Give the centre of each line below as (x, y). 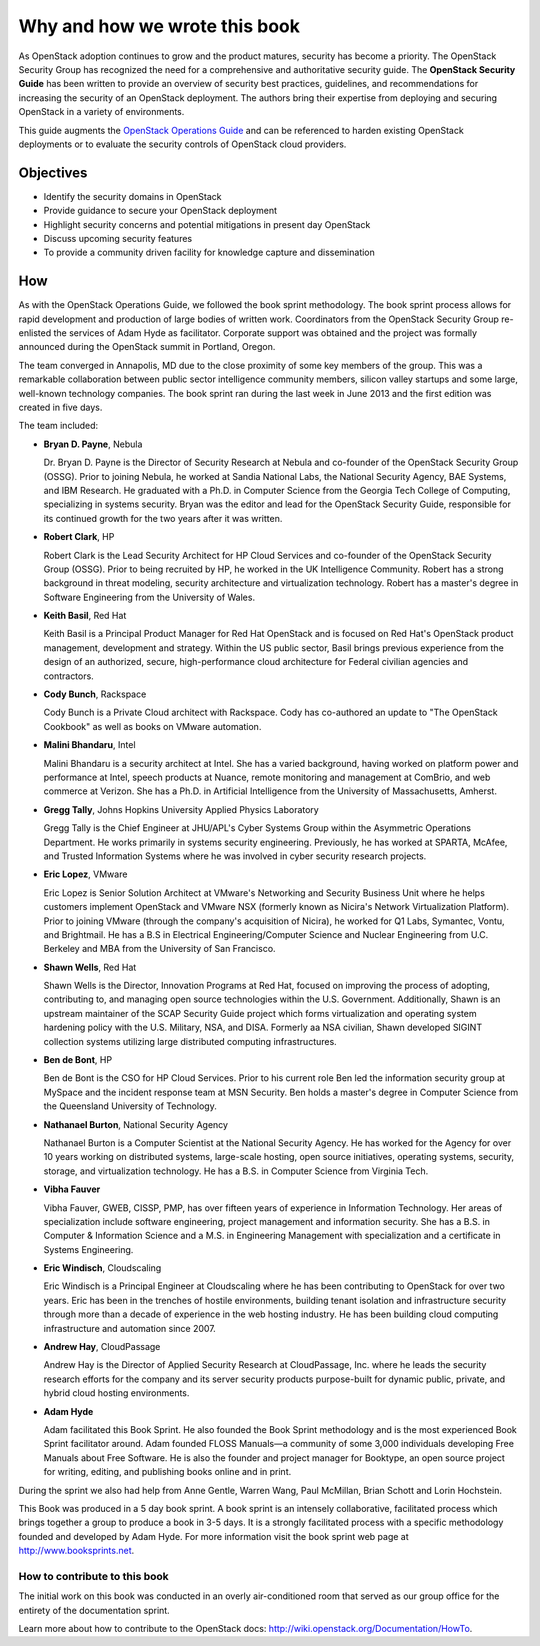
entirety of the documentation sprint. (94, 1610)
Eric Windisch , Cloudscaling (102, 1268)
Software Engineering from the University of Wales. (149, 597)
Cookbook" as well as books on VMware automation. (152, 726)
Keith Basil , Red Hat (85, 616)
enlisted (35, 333)
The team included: (58, 426)
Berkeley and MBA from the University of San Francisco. (159, 949)
